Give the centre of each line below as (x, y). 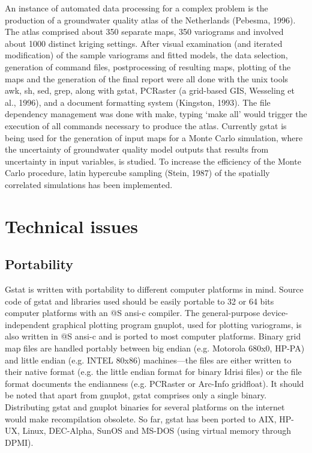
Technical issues (71, 226)
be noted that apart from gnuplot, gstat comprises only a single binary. (136, 395)
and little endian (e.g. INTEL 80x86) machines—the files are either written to (148, 360)
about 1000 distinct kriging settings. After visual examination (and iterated (144, 43)
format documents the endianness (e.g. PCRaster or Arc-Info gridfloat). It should (154, 383)
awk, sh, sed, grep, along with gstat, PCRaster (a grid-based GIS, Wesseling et (150, 90)
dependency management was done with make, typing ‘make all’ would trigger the (156, 114)
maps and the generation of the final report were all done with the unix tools (147, 78)
